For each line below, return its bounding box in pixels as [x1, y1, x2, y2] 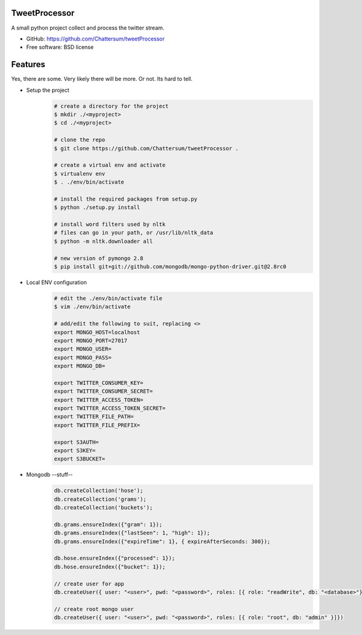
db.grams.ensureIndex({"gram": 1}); [54, 521, 163, 528]
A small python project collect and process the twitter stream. [11, 24, 165, 31]
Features [11, 59, 45, 69]
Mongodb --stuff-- [26, 471, 73, 479]
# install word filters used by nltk [54, 221, 166, 228]
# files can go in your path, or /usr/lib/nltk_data [54, 230, 214, 236]
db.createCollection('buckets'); [54, 504, 153, 511]
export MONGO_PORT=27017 [54, 337, 128, 344]
